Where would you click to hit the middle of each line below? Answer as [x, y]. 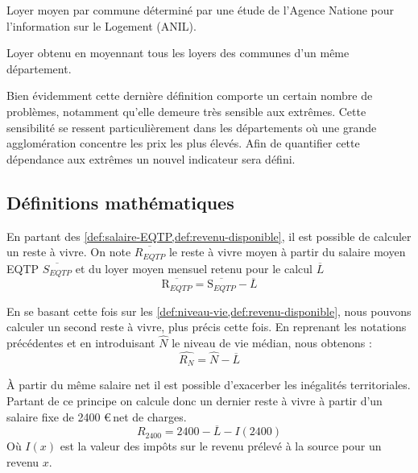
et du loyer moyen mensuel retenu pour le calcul [194, 268]
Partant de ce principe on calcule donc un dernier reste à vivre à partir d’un [195, 400]
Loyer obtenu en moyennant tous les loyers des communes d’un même [178, 53]
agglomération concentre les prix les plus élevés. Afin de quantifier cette [183, 143]
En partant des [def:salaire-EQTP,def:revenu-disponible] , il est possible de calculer [209, 236]
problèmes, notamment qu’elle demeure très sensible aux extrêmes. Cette [186, 111]
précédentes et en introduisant [81, 343]
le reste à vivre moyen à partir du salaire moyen [287, 252]
